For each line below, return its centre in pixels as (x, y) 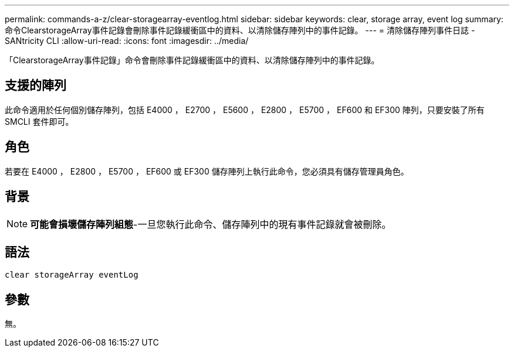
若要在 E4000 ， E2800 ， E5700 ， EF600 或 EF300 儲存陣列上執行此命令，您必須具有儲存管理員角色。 (207, 171)
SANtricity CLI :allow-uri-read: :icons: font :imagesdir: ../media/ (127, 41)
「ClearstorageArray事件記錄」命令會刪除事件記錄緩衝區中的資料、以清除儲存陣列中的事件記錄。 (192, 60)
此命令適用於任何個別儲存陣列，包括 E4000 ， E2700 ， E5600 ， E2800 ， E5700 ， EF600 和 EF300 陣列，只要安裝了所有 (245, 110)
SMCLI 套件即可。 (39, 121)
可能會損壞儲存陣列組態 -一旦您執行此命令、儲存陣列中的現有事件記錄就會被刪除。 (211, 224)
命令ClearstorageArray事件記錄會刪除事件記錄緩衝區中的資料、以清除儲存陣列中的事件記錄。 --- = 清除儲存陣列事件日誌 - (240, 30)
